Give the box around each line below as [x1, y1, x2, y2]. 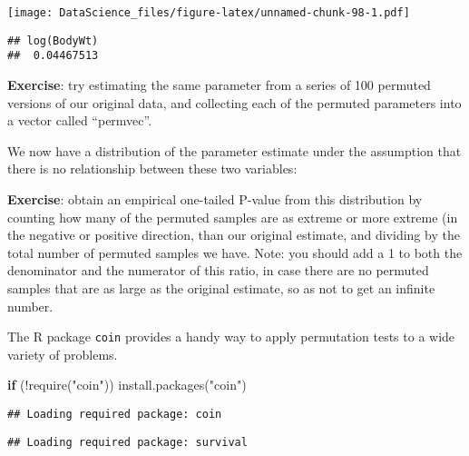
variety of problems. [7, 344, 118, 363]
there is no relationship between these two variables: [7, 159, 298, 178]
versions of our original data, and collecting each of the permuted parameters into [7, 93, 462, 112]
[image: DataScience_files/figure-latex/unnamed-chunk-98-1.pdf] [7, 6, 410, 19]
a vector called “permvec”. [7, 111, 152, 130]
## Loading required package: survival [7, 435, 248, 449]
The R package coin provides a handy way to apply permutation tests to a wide [7, 327, 455, 346]
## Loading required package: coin [7, 407, 222, 421]
